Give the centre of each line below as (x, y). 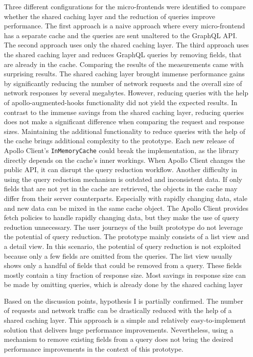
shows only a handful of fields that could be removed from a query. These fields (123, 265)
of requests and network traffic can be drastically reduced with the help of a (118, 310)
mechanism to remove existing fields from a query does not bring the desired (119, 339)
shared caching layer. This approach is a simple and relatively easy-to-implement (125, 320)
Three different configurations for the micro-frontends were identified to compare (125, 6)
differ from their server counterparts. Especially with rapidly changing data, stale (126, 198)
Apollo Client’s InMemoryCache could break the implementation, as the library (121, 150)
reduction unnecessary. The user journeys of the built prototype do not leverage (124, 227)
